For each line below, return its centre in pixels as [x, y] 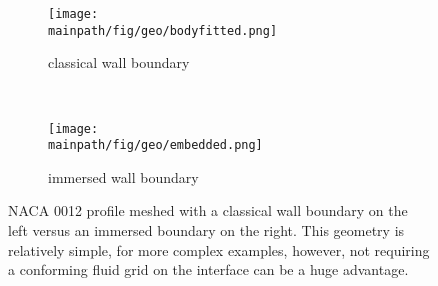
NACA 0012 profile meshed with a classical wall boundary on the [208, 210]
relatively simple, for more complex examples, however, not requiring [219, 249]
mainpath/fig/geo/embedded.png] [155, 145]
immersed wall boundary [123, 176]
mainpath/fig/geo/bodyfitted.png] [163, 30]
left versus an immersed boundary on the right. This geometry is [206, 230]
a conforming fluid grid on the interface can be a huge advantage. [208, 269]
